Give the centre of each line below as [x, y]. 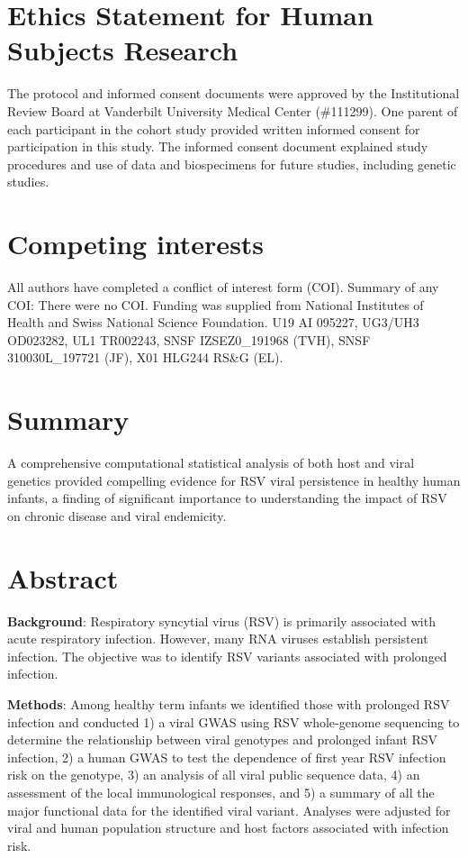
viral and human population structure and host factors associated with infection [228, 828]
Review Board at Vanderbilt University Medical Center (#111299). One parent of [233, 110]
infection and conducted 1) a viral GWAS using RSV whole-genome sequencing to [234, 721]
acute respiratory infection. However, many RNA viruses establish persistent [218, 639]
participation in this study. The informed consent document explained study [218, 146]
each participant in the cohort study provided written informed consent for [214, 128]
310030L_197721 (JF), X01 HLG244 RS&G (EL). [145, 357]
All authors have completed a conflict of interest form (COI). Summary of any [223, 287]
